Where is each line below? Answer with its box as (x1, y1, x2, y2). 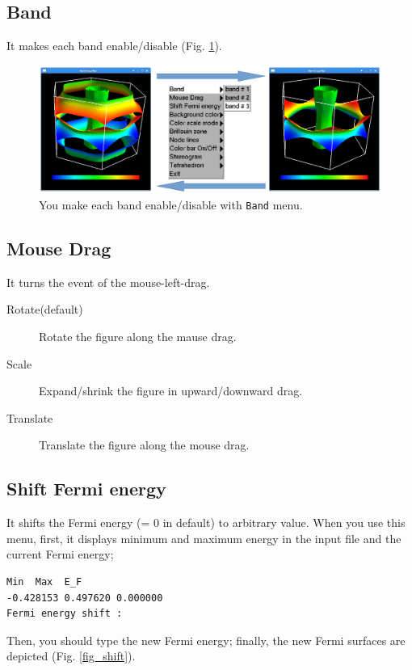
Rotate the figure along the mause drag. (39, 328, 237, 345)
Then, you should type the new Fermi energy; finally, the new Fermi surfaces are (6, 631, 406, 648)
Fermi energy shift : (6, 608, 123, 620)
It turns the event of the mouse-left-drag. (6, 273, 210, 290)
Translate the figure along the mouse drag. (39, 436, 250, 453)
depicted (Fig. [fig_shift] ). (6, 647, 136, 664)
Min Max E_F (6, 575, 82, 588)
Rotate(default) (6, 301, 83, 318)
